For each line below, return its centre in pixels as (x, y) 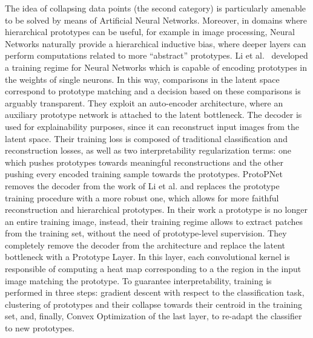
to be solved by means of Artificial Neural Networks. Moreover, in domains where (156, 20)
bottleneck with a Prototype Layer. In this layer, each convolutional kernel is (147, 257)
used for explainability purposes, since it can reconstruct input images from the (152, 126)
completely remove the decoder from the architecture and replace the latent (145, 245)
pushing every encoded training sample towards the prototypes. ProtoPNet (144, 174)
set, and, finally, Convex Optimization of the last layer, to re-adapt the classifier (153, 316)
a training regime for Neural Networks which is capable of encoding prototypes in (156, 67)
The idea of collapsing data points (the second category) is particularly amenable (156, 8)
